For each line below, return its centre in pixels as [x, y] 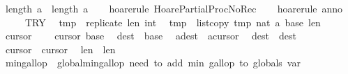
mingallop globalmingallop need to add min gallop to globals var [153, 63]
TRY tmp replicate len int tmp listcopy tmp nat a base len [173, 22]
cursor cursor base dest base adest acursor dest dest [151, 36]
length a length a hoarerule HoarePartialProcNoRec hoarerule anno [174, 8]
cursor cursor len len [60, 49]
